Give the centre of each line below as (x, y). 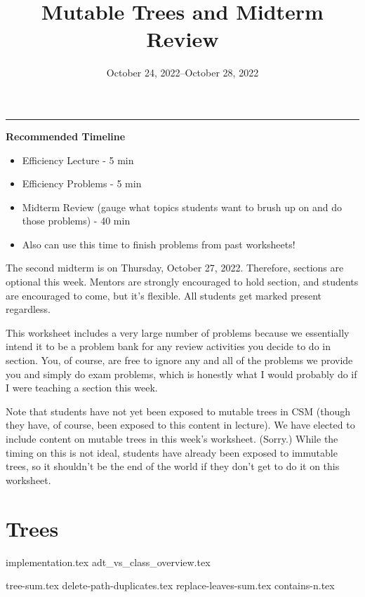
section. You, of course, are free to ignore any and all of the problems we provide (179, 360)
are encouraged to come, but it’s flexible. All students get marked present (164, 295)
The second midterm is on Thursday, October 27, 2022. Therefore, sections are (175, 268)
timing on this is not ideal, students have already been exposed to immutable (172, 452)
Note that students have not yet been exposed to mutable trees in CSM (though (178, 411)
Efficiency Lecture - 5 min (78, 160)
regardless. (28, 309)
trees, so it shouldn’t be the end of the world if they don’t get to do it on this (173, 466)
